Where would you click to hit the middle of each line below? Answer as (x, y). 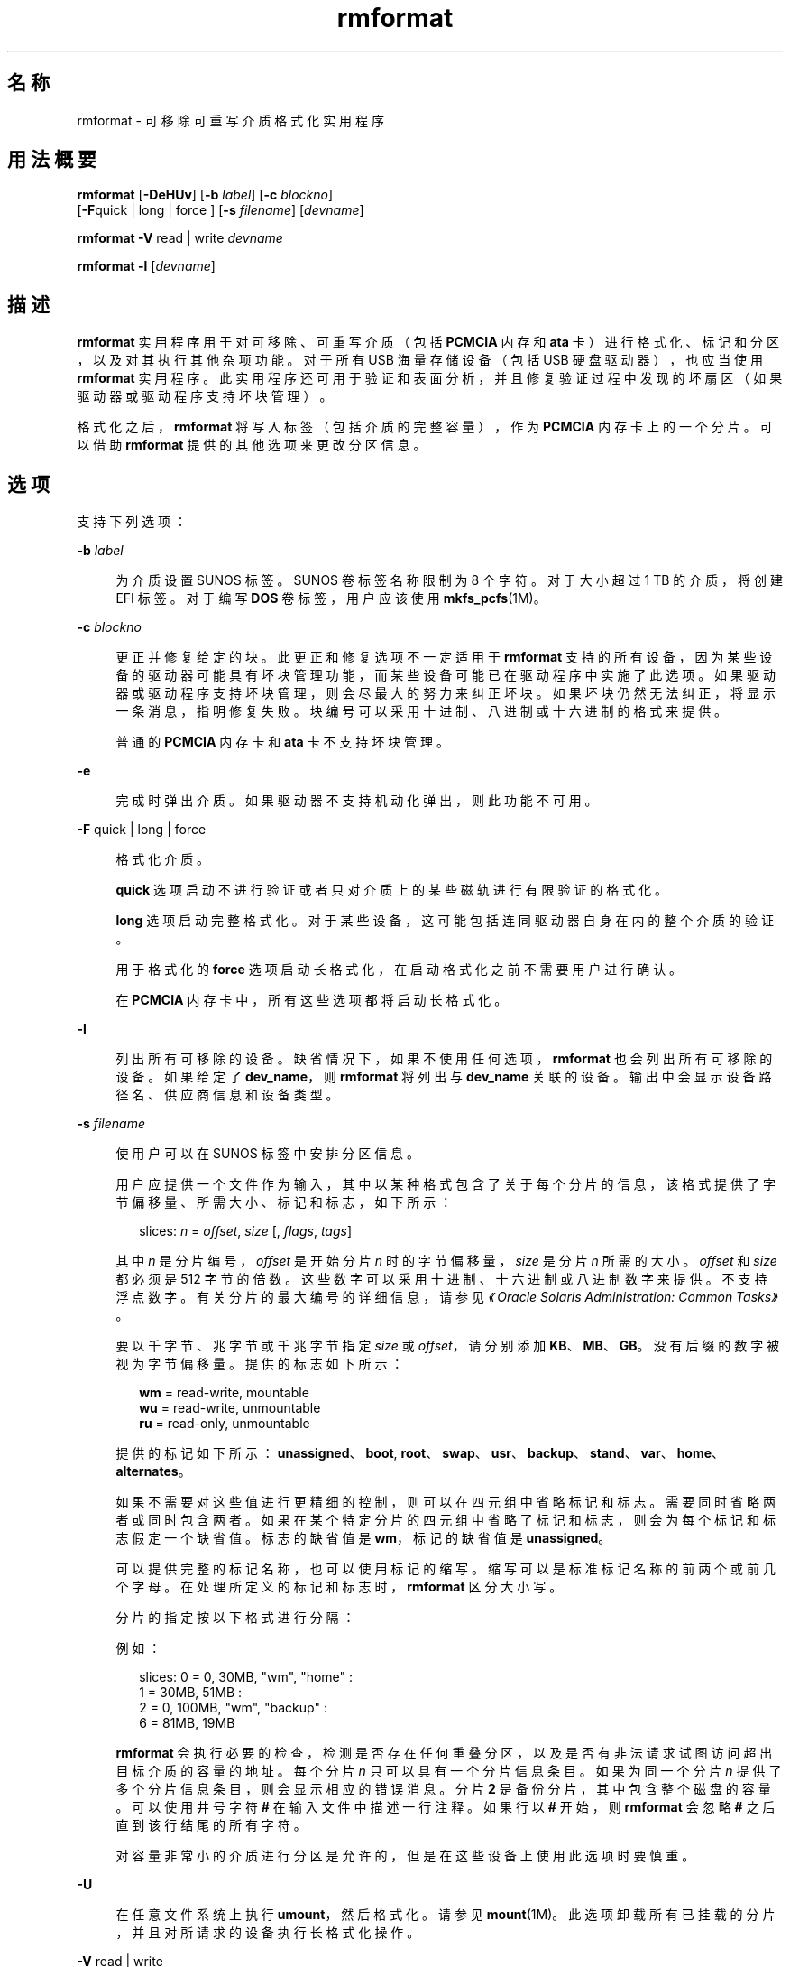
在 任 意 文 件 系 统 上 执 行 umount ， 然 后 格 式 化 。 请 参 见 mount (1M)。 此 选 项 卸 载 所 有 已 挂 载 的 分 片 (446, 1915)
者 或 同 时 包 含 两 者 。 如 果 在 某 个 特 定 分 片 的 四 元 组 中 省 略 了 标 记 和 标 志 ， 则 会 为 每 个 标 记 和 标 (446, 1520)
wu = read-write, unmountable (230, 1408)
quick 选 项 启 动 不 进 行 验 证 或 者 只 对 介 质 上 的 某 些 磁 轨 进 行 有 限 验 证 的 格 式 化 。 (392, 890)
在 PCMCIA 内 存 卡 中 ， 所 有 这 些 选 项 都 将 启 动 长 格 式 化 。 (312, 1000)
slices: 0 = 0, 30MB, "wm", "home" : (246, 1677)
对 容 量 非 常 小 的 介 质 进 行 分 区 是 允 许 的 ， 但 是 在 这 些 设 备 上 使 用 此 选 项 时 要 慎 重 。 (405, 1856)
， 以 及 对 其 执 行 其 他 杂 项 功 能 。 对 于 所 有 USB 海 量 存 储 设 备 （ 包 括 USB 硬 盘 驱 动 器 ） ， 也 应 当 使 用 (420, 360)
